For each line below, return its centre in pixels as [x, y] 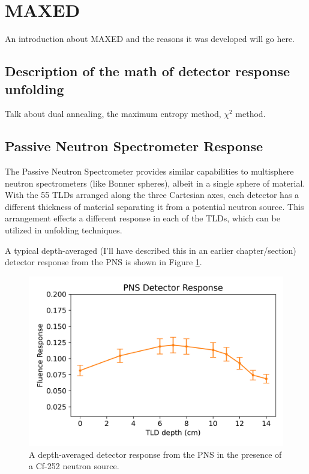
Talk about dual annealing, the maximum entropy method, [113, 114]
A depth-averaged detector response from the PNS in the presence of [155, 454]
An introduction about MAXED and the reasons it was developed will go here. [150, 39]
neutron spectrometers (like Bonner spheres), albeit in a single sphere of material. [155, 183]
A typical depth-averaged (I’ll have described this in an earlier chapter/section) [151, 250]
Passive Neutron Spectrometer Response [134, 146]
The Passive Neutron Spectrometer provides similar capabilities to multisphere [149, 171]
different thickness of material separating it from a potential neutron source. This [154, 206]
